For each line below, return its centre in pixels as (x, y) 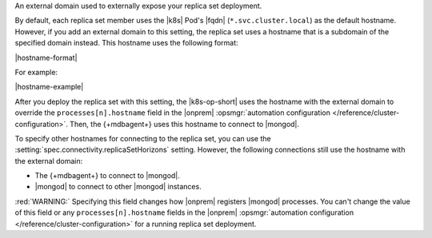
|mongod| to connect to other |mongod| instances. (118, 187)
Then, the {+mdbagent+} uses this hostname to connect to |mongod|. (184, 124)
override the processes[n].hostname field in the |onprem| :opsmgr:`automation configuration (173, 113)
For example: (36, 72)
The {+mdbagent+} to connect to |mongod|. (107, 176)
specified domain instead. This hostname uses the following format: (127, 43)
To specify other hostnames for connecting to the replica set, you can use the (143, 138)
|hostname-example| (49, 87)
